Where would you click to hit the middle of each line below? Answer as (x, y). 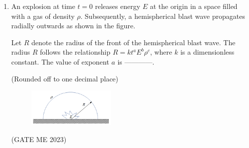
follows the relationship (75, 52)
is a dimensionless (207, 52)
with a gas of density (43, 16)
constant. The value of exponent (60, 61)
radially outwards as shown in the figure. (73, 26)
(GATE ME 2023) (39, 139)
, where (161, 52)
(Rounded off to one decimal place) (65, 78)
